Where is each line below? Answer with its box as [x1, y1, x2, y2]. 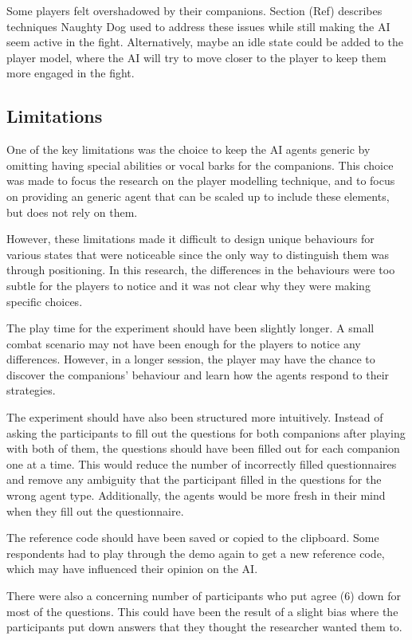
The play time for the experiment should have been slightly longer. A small [6, 320, 375, 336]
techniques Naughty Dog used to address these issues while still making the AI [6, 18, 390, 34]
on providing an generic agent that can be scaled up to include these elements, [6, 187, 390, 204]
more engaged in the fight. [6, 65, 135, 81]
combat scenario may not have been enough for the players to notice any [6, 335, 361, 351]
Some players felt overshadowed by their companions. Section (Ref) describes [6, 2, 383, 18]
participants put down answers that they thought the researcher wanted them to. [6, 618, 402, 635]
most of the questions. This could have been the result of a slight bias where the [6, 603, 398, 619]
